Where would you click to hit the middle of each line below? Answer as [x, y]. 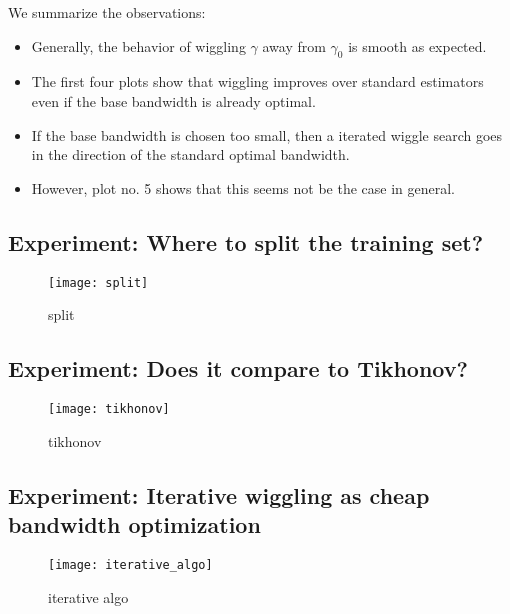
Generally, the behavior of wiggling [138, 45]
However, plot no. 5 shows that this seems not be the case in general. [243, 187]
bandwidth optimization [134, 524]
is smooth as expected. [417, 45]
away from [294, 45]
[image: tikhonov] [109, 409]
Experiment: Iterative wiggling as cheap [219, 494]
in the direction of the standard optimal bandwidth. [190, 154]
